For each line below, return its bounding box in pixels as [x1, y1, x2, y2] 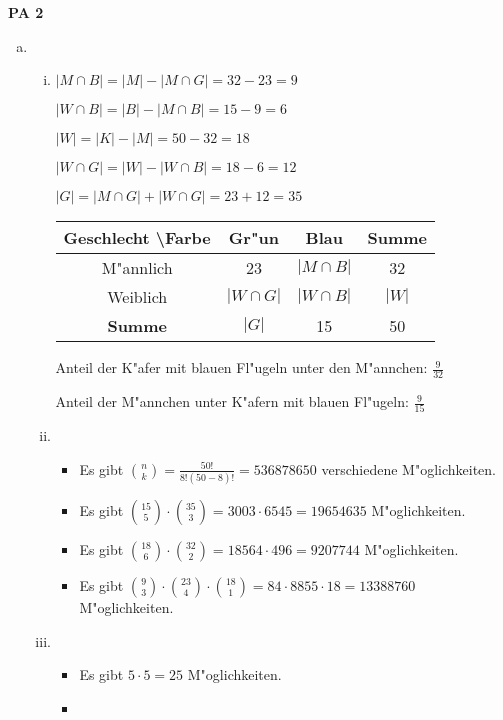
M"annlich [101, 256, 173, 280]
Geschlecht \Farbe [63, 226, 211, 250]
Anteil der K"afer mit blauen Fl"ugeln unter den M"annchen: [55, 357, 428, 378]
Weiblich [107, 285, 168, 309]
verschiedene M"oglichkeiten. [321, 458, 496, 479]
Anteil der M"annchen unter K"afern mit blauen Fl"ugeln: [55, 391, 409, 412]
